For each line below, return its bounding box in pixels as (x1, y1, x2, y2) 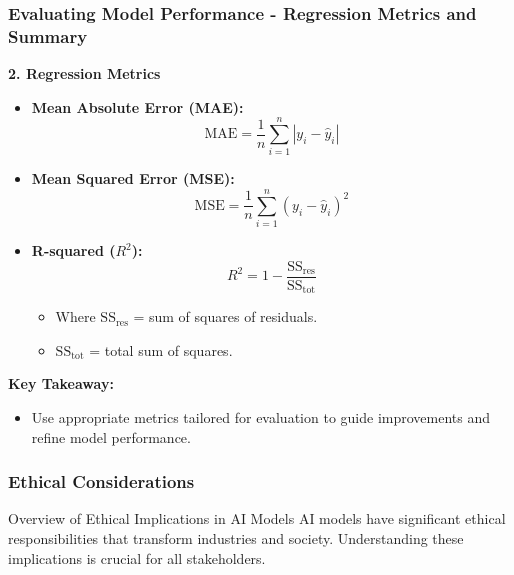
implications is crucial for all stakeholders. (8, 547, 266, 568)
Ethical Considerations (8, 469, 195, 494)
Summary (8, 23, 88, 48)
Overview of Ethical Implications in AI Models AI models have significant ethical (8, 508, 506, 529)
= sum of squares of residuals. (133, 306, 318, 327)
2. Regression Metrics (8, 63, 161, 84)
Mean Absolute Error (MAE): (31, 96, 244, 117)
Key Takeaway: (8, 373, 114, 394)
